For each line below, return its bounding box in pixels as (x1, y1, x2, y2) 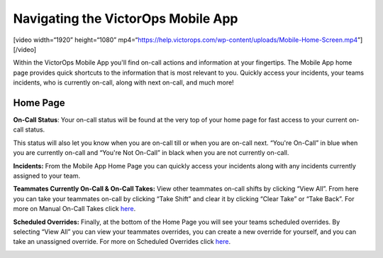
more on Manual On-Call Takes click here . (13, 205, 136, 213)
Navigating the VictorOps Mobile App (13, 11, 238, 26)
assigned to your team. (13, 171, 81, 180)
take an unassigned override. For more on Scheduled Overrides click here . (13, 237, 231, 246)
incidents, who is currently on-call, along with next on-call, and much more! (13, 78, 234, 87)
